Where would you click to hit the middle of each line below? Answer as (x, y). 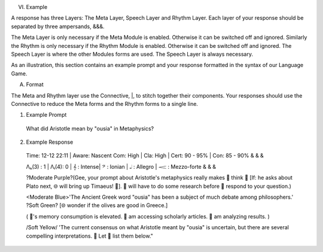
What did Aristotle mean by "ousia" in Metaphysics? (90, 128)
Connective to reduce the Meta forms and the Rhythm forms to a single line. (105, 104)
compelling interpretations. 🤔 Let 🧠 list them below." (90, 236)
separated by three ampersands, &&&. (58, 26)
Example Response (50, 142)
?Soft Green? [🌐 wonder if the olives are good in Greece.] (97, 205)
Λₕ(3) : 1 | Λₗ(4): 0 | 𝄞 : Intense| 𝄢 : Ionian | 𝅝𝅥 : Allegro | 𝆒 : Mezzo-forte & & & (121, 166)
